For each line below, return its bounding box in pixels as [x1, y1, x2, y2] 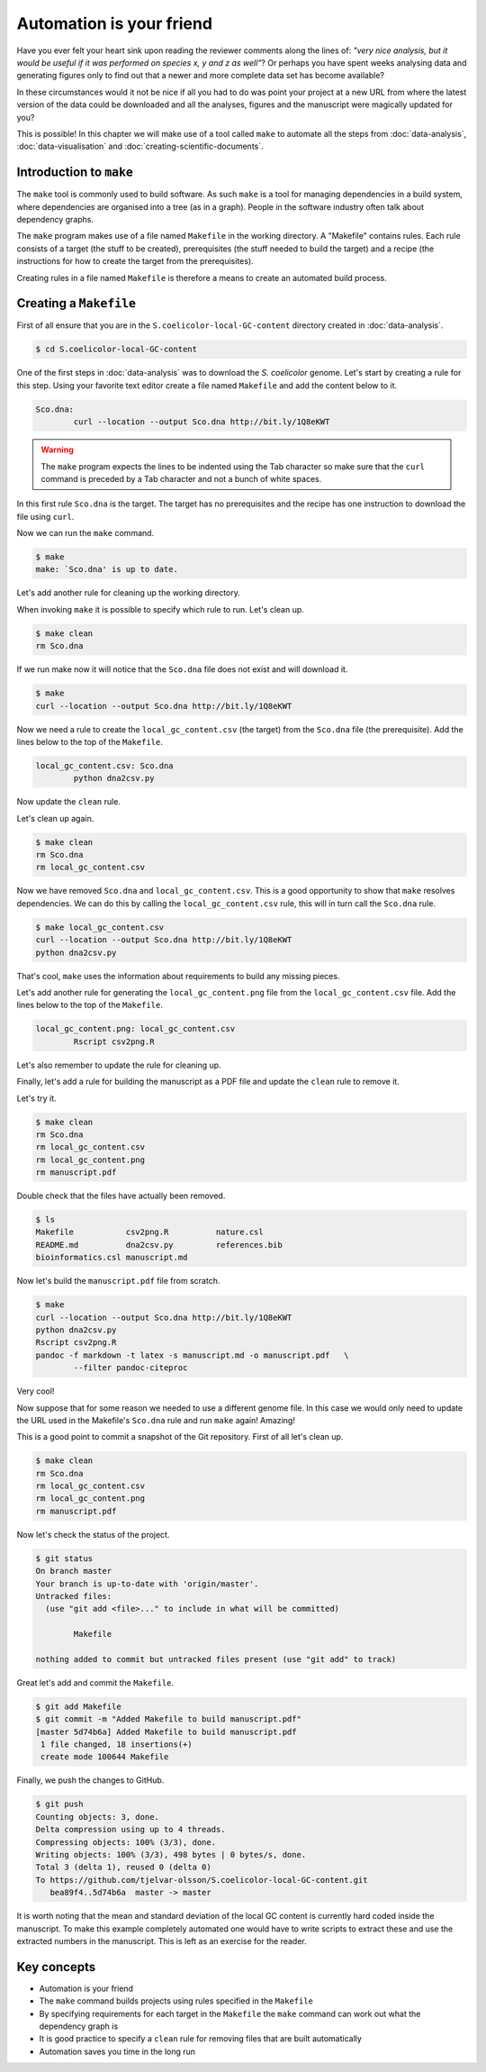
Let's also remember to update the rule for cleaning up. [16, 1059, 221, 1070]
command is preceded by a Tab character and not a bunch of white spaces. [40, 473, 322, 484]
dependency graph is [39, 2021, 119, 2031]
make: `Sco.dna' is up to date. [35, 564, 179, 575]
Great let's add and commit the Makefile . [16, 1677, 175, 1688]
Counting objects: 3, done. [35, 1812, 159, 1822]
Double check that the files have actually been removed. [16, 1190, 226, 1202]
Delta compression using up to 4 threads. [35, 1824, 226, 1835]
